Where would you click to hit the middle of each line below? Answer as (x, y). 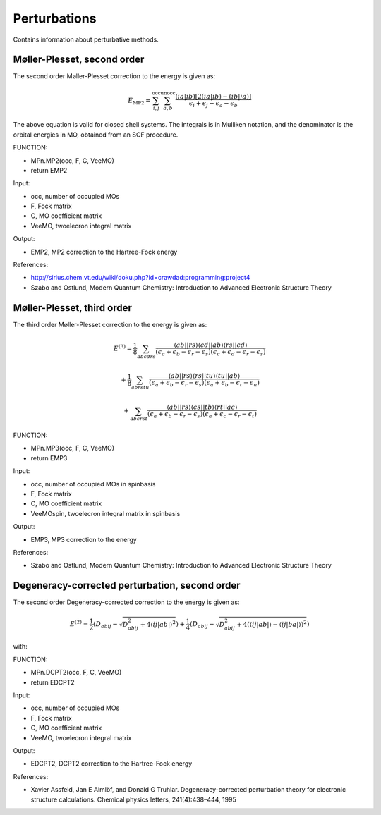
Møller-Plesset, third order (72, 308)
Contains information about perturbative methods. (86, 39)
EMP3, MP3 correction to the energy (84, 539)
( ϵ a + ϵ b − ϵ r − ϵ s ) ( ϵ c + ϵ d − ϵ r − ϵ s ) (211, 353)
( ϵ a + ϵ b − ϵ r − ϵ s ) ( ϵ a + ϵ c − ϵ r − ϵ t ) (202, 415)
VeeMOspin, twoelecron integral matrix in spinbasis (105, 513)
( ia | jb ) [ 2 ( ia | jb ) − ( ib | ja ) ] (213, 97)
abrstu (140, 388)
